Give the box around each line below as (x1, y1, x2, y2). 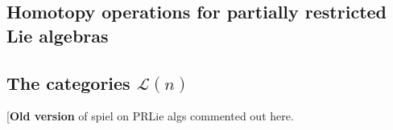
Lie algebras (6, 22, 109, 47)
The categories (6, 70, 130, 95)
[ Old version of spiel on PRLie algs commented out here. (6, 108, 294, 124)
